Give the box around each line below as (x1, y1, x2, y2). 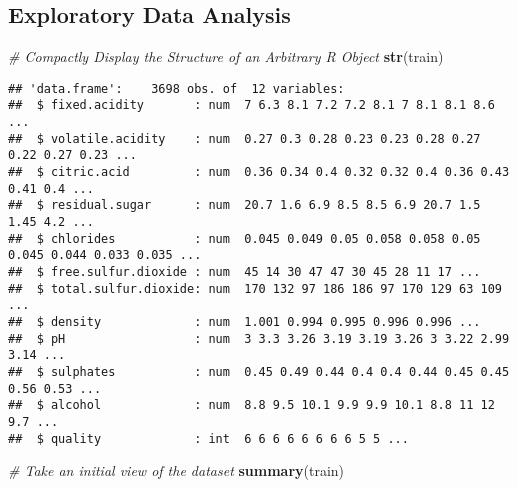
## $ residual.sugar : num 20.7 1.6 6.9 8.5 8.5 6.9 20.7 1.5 (8, 198, 481, 213)
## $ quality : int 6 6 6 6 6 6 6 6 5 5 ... (8, 431, 409, 446)
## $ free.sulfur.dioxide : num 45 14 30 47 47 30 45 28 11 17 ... (8, 265, 481, 280)
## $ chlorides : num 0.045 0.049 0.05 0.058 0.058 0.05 (8, 231, 481, 246)
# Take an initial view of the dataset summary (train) (8, 460, 345, 481)
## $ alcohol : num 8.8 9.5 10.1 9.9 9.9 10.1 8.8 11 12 (8, 398, 495, 413)
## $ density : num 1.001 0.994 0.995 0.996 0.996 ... (8, 314, 481, 329)
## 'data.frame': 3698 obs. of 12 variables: (8, 81, 345, 96)
